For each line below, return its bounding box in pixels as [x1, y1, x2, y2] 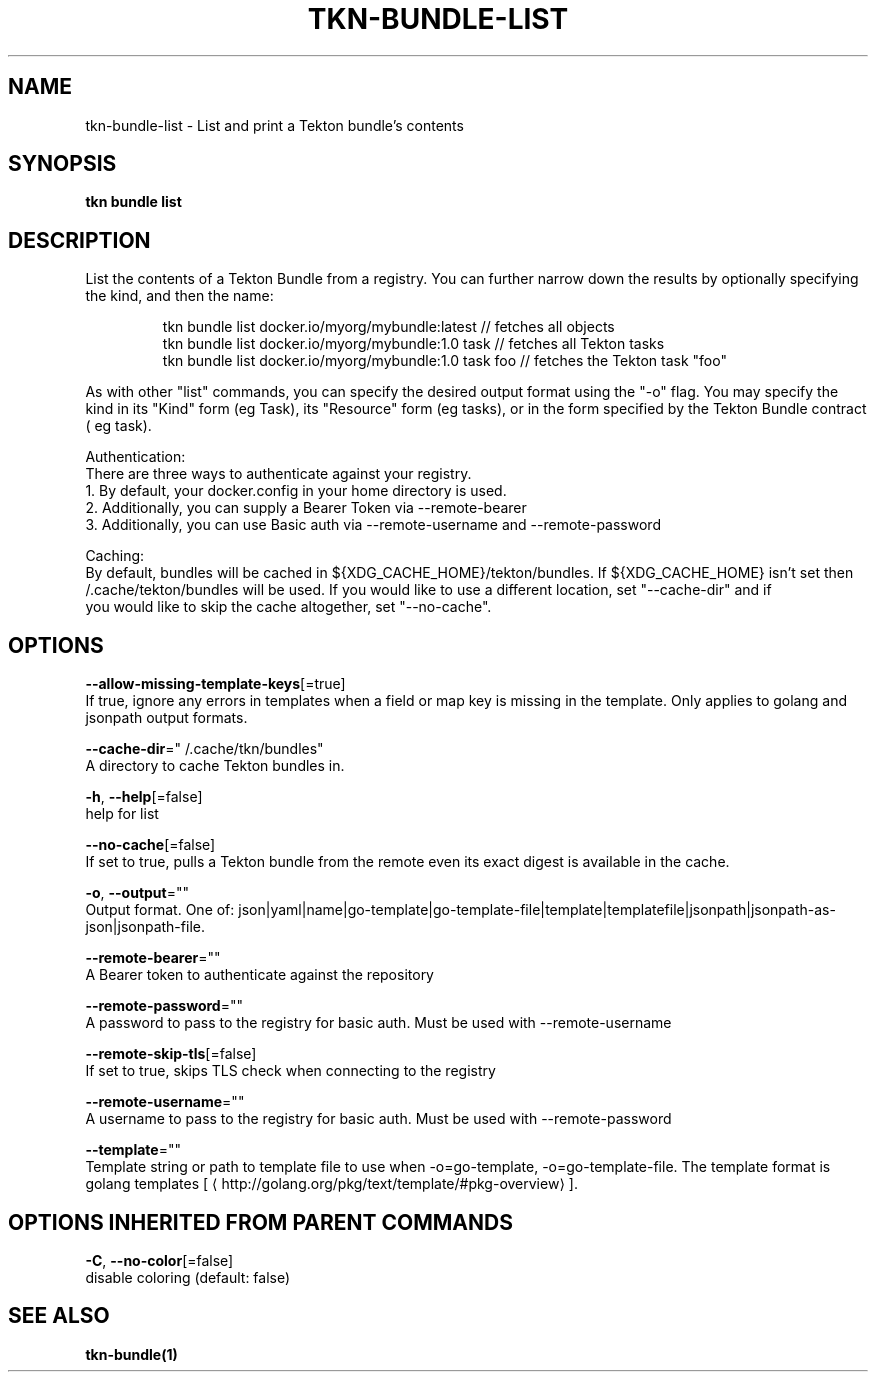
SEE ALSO [8, 1303, 110, 1329]
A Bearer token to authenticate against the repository [85, 966, 434, 984]
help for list [85, 805, 159, 823]
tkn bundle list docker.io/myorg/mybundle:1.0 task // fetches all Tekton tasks [162, 335, 665, 353]
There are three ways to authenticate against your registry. [85, 465, 472, 483]
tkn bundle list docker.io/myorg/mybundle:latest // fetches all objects [162, 318, 615, 336]
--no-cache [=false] [85, 836, 216, 854]
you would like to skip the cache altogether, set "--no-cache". [85, 598, 492, 616]
